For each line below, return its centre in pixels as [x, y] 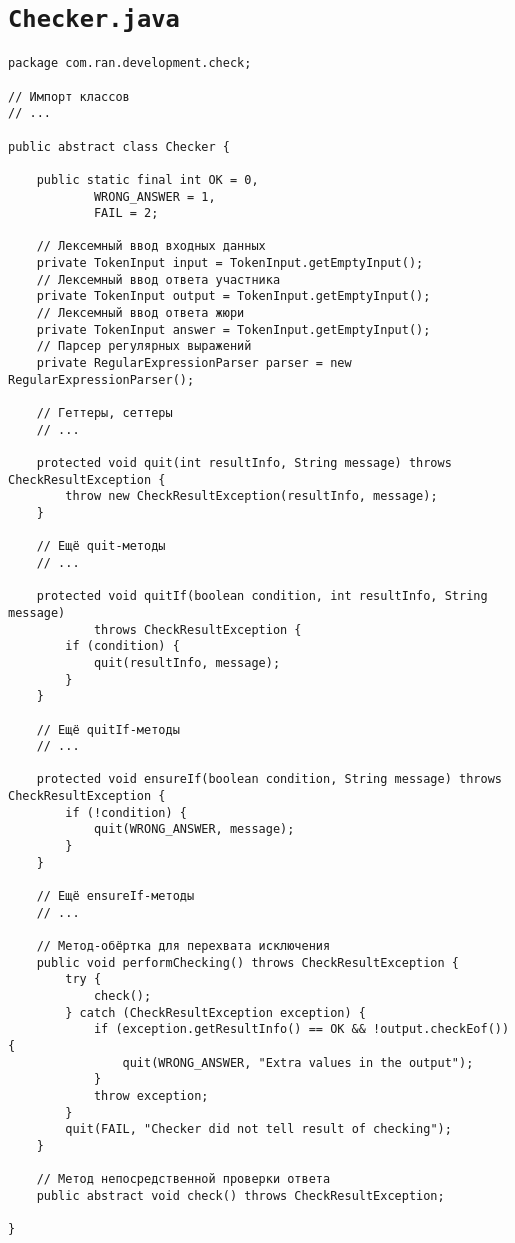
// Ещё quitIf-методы [108, 729]
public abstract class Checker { [119, 146]
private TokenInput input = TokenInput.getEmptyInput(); [230, 263]
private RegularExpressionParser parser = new [194, 363]
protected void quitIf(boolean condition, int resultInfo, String [262, 596]
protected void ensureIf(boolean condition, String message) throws [269, 779]
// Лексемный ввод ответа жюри [140, 313]
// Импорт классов [69, 96]
